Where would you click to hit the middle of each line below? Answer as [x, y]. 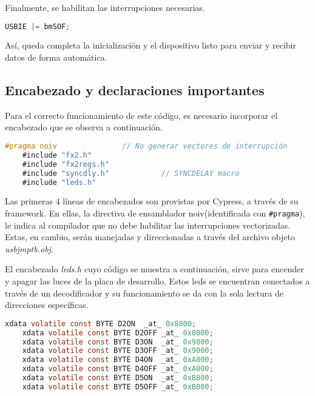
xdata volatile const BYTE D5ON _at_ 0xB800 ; [118, 378]
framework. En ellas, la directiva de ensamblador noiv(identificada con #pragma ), [155, 213]
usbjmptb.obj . [29, 248]
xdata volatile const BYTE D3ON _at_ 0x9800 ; [118, 342]
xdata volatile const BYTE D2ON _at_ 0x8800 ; [101, 324]
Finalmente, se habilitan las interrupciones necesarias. [105, 7]
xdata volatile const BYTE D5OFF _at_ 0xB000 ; [118, 387]
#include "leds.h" [59, 182]
